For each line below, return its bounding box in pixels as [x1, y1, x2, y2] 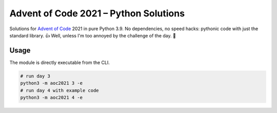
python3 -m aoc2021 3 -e [20, 80, 83, 86]
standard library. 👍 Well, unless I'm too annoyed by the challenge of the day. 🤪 [9, 32, 176, 38]
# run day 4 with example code [20, 87, 100, 93]
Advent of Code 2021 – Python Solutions [9, 8, 185, 19]
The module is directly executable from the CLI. [9, 59, 110, 65]
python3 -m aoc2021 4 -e [20, 95, 83, 100]
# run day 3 [20, 73, 51, 79]
